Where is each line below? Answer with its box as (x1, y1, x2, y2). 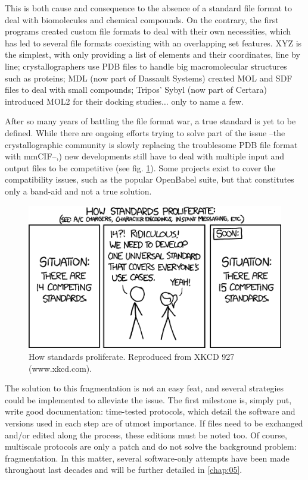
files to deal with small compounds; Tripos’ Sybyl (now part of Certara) (5, 83, 267, 96)
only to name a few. (171, 95, 244, 107)
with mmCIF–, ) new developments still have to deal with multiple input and (5, 150, 284, 162)
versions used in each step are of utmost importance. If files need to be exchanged (5, 417, 303, 429)
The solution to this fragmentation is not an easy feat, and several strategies (5, 382, 284, 394)
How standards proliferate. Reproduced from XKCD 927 (29, 350, 235, 363)
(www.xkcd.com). (29, 362, 92, 374)
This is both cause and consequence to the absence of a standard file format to (5, 2, 292, 14)
